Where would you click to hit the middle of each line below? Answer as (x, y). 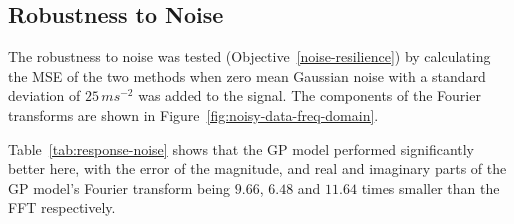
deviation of (44, 95)
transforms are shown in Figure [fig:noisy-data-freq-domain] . (193, 114)
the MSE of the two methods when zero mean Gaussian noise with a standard (247, 75)
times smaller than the (430, 187)
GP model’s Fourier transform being (119, 187)
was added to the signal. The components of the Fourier (309, 95)
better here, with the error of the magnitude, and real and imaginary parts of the (257, 168)
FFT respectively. (62, 207)
